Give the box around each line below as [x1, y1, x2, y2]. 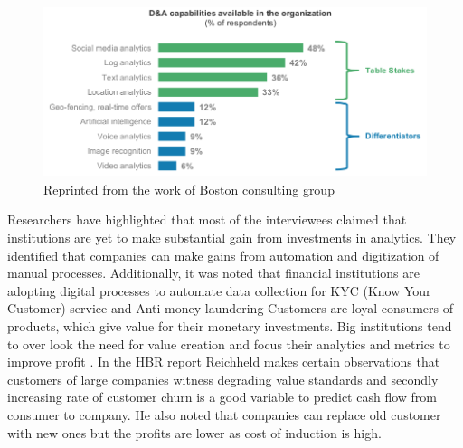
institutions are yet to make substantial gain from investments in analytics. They [7, 227, 457, 246]
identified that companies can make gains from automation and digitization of [7, 245, 439, 264]
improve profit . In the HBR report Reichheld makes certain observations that [7, 352, 440, 371]
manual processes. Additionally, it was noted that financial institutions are [7, 263, 420, 282]
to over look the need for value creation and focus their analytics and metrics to [7, 334, 450, 353]
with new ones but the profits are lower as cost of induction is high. [7, 423, 382, 442]
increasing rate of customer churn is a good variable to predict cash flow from [7, 387, 438, 406]
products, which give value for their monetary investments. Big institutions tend [7, 316, 452, 335]
